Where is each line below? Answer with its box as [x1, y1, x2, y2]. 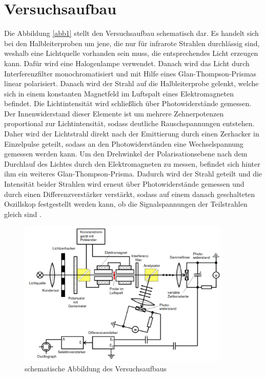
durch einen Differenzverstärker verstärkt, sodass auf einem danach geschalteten [4, 188, 255, 199]
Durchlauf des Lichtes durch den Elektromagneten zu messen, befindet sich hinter [4, 158, 260, 169]
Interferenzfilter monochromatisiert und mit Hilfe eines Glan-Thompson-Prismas [4, 68, 257, 78]
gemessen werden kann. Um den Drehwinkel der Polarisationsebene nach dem [4, 148, 248, 159]
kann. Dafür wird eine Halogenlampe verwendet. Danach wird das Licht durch [4, 57, 250, 68]
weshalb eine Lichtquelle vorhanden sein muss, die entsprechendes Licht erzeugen [4, 48, 258, 58]
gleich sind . [4, 208, 42, 219]
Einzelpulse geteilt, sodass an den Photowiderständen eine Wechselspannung [4, 138, 243, 149]
